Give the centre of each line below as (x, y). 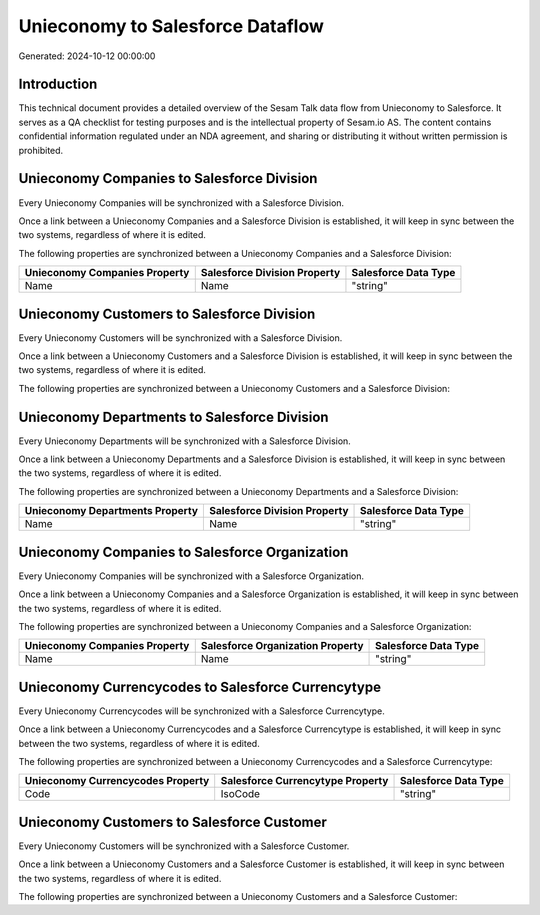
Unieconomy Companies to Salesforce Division (168, 178)
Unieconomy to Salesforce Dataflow (171, 26)
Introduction (58, 84)
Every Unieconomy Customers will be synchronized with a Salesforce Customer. (184, 846)
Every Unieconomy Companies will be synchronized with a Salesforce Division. (181, 202)
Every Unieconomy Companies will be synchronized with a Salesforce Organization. (191, 576)
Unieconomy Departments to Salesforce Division (173, 416)
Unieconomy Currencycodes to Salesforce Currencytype (200, 686)
